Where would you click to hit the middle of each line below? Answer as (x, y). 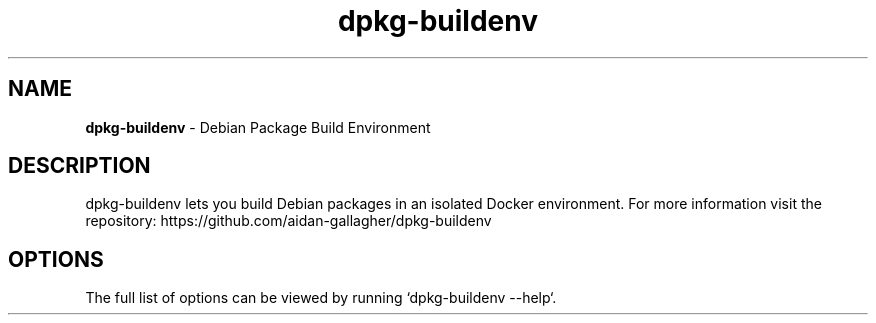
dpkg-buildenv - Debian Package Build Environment (258, 127)
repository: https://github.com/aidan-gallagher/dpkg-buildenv (288, 221)
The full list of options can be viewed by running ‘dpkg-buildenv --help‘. (321, 298)
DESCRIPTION (79, 166)
